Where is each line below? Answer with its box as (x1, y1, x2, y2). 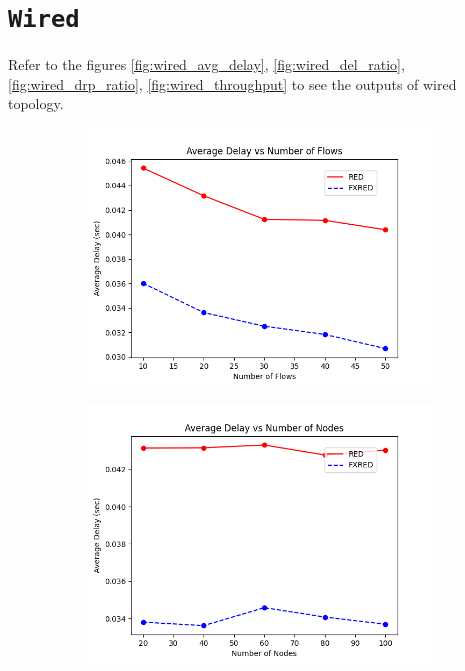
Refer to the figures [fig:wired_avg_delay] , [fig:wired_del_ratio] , (8, 54, 405, 75)
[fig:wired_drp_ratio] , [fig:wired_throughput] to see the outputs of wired (8, 73, 457, 94)
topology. (8, 93, 64, 114)
